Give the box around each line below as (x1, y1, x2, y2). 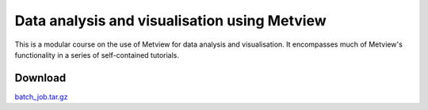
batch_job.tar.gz (14, 92, 68, 101)
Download (14, 71, 67, 85)
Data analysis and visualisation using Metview (14, 12, 327, 29)
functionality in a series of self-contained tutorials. (14, 50, 180, 59)
